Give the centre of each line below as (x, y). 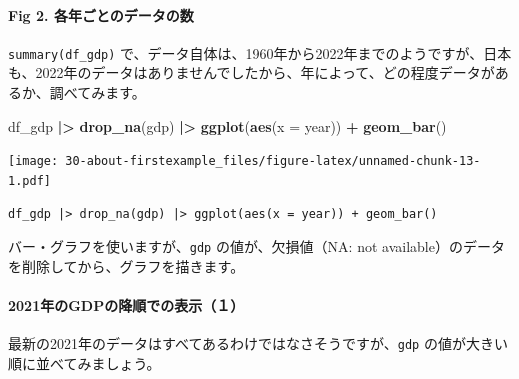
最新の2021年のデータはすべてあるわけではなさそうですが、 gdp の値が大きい (258, 343)
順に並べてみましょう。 (84, 362)
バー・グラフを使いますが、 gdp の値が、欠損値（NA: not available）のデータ (256, 246)
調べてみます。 (97, 92)
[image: (33, 161)
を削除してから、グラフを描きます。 (126, 265)
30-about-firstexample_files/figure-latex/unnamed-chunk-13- (273, 161)
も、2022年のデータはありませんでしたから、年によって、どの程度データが (251, 72)
